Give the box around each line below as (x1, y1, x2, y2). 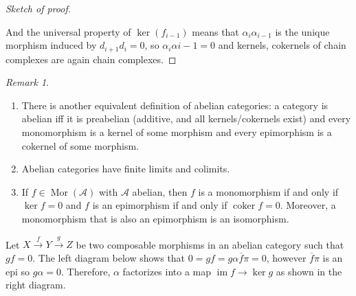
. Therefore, (61, 264, 111, 278)
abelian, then (132, 184, 188, 198)
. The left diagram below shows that (32, 250, 186, 264)
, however (266, 250, 307, 264)
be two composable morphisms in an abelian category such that (76, 237, 344, 251)
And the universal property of (5, 24, 131, 38)
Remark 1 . (5, 75, 49, 89)
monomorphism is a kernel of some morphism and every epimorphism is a (21, 125, 332, 139)
